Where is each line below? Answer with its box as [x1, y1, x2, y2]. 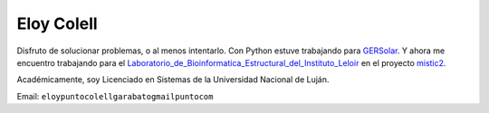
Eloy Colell [16, 14, 99, 33]
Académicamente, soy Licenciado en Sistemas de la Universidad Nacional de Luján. [16, 74, 330, 85]
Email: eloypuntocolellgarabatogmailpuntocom [16, 90, 214, 101]
